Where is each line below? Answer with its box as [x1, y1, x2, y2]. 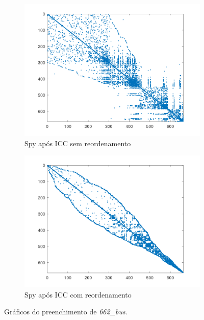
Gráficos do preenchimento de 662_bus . [4, 306, 127, 317]
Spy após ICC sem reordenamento [24, 138, 131, 148]
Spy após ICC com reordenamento [24, 289, 132, 300]
